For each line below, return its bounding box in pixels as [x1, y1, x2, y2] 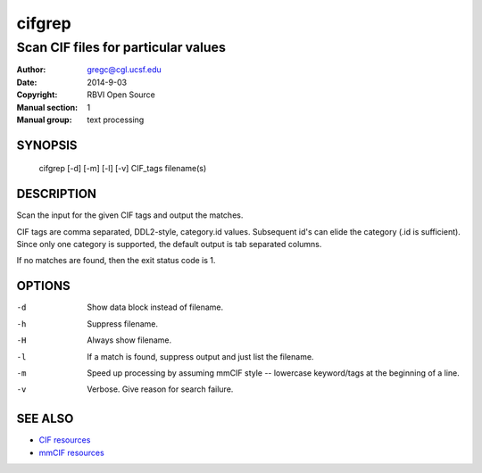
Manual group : [16, 114, 72, 125]
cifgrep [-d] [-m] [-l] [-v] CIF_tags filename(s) [38, 163, 207, 174]
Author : [16, 64, 46, 75]
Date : [16, 77, 37, 87]
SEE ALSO [16, 411, 74, 427]
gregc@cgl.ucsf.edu [87, 64, 162, 75]
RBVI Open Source [87, 89, 156, 100]
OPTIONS [16, 278, 71, 294]
